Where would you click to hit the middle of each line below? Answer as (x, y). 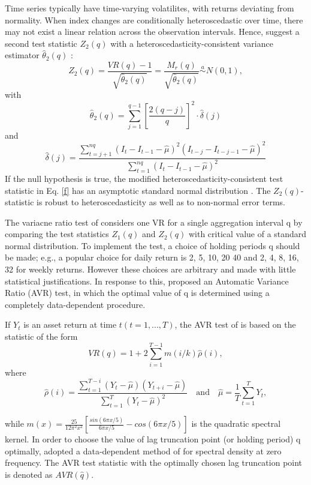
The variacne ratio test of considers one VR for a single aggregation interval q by (154, 222)
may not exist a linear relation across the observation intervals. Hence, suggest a (152, 32)
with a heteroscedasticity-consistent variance (192, 43)
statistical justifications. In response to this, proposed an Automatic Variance (147, 281)
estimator (22, 55)
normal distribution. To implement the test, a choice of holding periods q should (153, 245)
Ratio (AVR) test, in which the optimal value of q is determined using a (137, 293)
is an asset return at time (70, 324)
